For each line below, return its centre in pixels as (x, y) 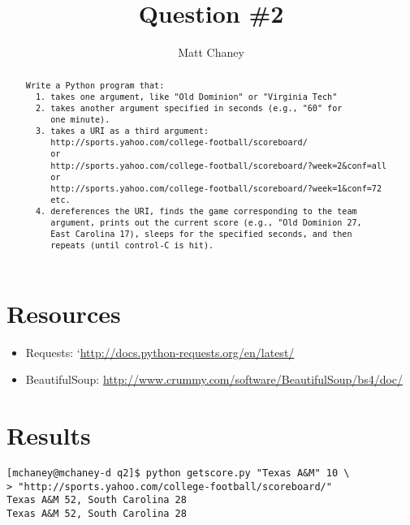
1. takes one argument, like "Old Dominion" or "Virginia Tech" (186, 97)
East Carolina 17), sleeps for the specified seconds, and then (201, 235)
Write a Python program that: (95, 85)
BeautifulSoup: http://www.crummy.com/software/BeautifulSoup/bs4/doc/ (214, 379)
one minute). (80, 119)
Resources (64, 313)
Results (49, 435)
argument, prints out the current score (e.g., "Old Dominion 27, (206, 223)
